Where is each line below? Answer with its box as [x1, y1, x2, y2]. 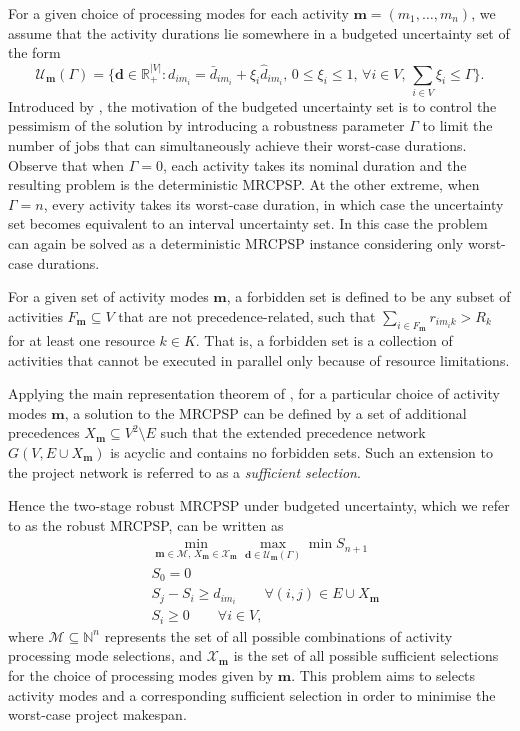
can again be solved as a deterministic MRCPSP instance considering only [8, 233, 464, 254]
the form [8, 42, 61, 63]
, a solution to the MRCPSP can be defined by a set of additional [64, 402, 467, 423]
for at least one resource [8, 330, 155, 351]
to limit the [422, 115, 493, 136]
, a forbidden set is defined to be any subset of [226, 286, 511, 307]
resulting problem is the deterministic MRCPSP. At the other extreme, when [8, 174, 480, 195]
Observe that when [8, 154, 125, 175]
